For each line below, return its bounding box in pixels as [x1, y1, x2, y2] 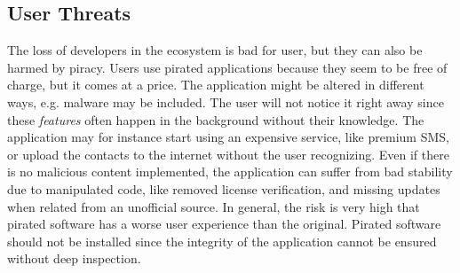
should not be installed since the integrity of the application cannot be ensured [7, 231, 437, 250]
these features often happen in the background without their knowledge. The [7, 110, 424, 129]
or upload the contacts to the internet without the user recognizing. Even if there [7, 144, 449, 163]
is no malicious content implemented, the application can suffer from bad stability [7, 162, 453, 181]
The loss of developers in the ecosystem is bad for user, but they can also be [7, 41, 423, 59]
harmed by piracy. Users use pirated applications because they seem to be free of [7, 58, 448, 76]
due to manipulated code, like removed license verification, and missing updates [7, 179, 440, 198]
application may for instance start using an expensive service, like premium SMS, [7, 128, 449, 146]
